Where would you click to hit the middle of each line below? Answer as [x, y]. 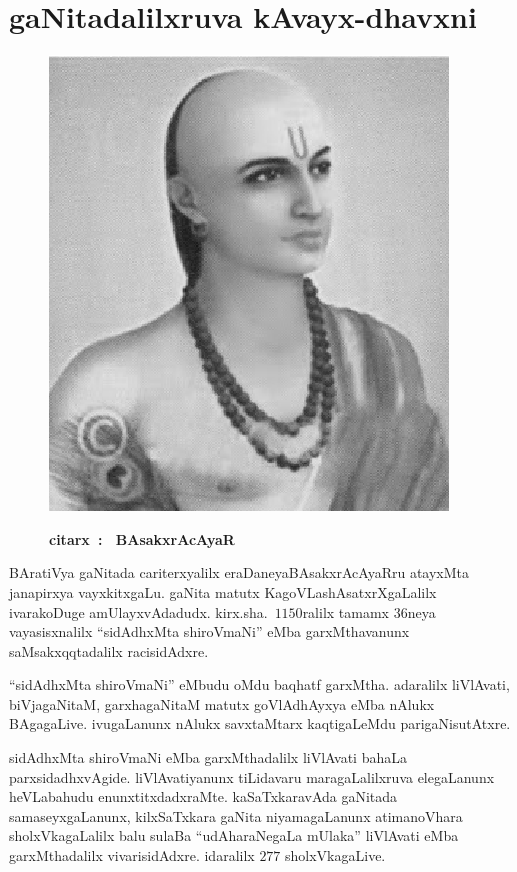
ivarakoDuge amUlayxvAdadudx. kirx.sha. [138, 611]
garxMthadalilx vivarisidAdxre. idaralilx [132, 855]
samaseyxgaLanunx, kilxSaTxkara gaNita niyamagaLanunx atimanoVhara [236, 815]
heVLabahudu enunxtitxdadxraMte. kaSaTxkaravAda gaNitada [203, 796]
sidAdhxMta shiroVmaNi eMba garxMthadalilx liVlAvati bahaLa [208, 757]
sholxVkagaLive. [335, 855]
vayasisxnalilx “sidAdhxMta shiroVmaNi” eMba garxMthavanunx [209, 631]
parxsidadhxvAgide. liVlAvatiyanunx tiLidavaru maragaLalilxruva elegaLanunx [252, 776]
